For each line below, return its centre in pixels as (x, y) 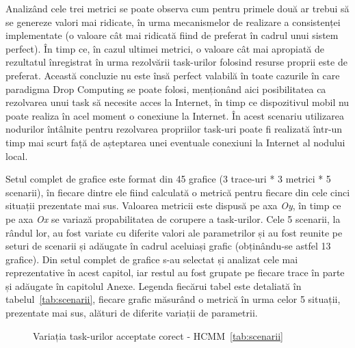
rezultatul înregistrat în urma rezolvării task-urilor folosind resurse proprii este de (176, 62)
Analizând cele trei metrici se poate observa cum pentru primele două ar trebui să (177, 8)
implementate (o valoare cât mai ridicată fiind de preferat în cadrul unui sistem (172, 35)
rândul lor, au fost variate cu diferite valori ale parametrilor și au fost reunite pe (174, 232)
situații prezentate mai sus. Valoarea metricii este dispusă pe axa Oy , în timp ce (173, 205)
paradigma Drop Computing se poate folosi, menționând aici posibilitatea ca (166, 89)
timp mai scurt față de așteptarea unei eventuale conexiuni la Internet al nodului (175, 142)
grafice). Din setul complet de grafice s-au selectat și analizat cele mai (152, 259)
